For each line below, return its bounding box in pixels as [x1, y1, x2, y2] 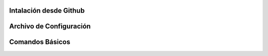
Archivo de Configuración [9, 22, 91, 30]
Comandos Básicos [9, 38, 70, 46]
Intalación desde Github [9, 6, 85, 15]
